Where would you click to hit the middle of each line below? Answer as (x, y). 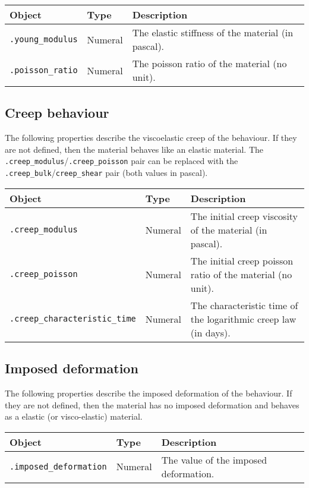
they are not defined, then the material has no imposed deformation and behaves (152, 404)
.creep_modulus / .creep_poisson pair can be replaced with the (122, 161)
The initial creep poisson (242, 260)
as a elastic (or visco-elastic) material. (74, 416)
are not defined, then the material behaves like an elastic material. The (134, 149)
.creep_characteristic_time (73, 319)
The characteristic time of (244, 305)
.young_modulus (44, 39)
